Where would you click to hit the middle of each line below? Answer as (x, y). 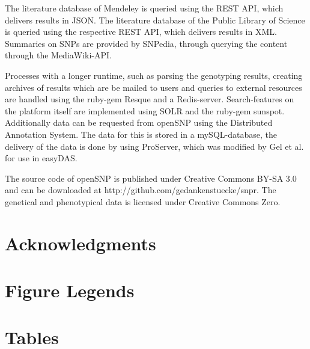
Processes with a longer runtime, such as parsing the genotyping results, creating (154, 75)
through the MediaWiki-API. (58, 55)
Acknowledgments (81, 243)
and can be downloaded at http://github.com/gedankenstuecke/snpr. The (141, 190)
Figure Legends (70, 290)
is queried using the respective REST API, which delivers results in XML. (141, 32)
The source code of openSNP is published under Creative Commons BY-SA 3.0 (151, 178)
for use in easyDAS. (41, 158)
